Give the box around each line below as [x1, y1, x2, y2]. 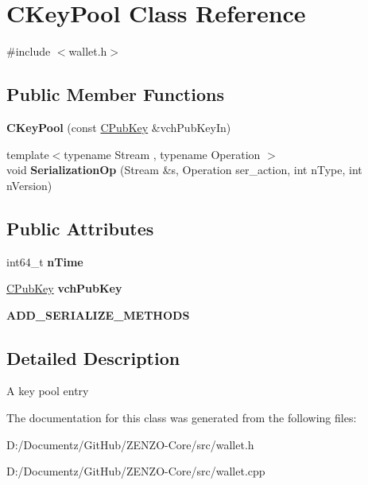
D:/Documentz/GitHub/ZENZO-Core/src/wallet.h [6, 436, 254, 452]
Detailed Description [6, 345, 180, 370]
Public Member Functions [6, 82, 224, 107]
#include [6, 43, 51, 60]
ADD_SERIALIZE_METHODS [6, 306, 190, 323]
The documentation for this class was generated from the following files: [6, 409, 357, 426]
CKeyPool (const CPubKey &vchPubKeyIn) [6, 118, 231, 135]
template [6, 145, 49, 162]
